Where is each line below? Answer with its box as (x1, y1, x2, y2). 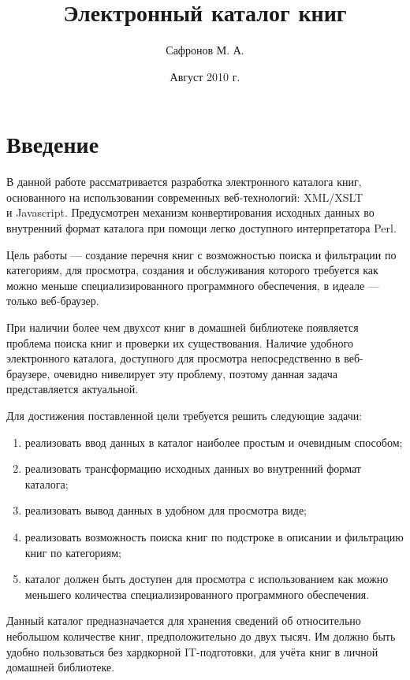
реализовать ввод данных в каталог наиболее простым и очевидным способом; (24, 433, 403, 450)
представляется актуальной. (6, 381, 139, 397)
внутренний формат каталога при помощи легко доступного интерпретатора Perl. (6, 220, 397, 236)
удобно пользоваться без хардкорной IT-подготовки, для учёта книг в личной (6, 643, 378, 660)
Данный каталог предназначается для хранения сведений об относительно (6, 612, 361, 629)
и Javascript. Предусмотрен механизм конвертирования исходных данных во (6, 204, 375, 221)
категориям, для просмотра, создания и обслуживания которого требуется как (6, 262, 378, 278)
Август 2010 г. (170, 68, 240, 84)
